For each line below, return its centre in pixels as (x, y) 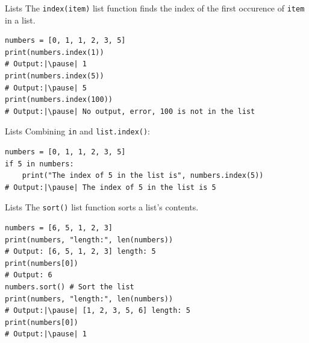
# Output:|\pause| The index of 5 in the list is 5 (111, 187)
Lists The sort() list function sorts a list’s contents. (102, 207)
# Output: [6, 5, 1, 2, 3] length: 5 (80, 252)
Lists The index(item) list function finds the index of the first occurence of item (155, 8)
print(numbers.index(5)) (55, 76)
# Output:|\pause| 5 (46, 88)
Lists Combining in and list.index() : (78, 131)
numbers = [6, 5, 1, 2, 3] (59, 228)
